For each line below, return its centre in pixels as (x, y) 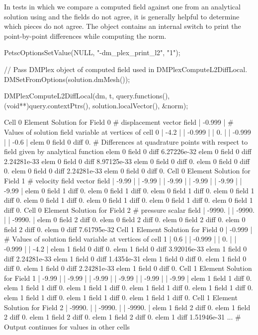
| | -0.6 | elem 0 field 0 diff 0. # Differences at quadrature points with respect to (126, 141)
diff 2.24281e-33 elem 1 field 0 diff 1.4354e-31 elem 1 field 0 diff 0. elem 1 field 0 (125, 258)
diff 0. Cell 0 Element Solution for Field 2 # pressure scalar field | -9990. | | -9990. (129, 209)
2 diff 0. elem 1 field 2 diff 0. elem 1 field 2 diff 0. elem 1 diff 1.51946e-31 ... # (123, 317)
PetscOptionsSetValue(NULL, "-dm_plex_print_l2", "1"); (92, 52)
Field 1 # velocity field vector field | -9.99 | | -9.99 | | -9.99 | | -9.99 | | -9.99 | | (123, 180)
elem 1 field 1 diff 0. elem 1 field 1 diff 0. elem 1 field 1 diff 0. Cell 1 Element (121, 297)
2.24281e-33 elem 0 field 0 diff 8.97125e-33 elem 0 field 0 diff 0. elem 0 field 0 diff (127, 161)
